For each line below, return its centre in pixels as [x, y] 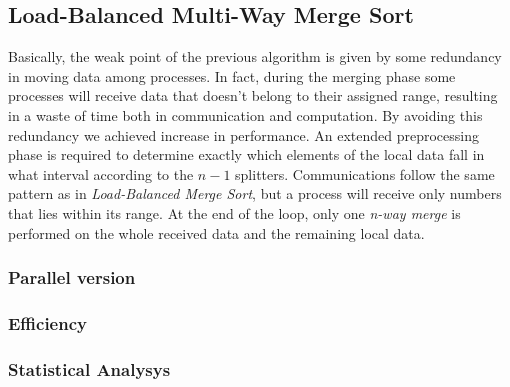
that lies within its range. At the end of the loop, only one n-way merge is [234, 212]
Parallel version [72, 277]
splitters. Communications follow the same [365, 173]
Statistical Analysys [89, 368]
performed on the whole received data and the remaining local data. [216, 232]
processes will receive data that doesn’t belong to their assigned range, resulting [253, 95]
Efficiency [47, 322]
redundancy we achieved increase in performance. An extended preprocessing [244, 134]
